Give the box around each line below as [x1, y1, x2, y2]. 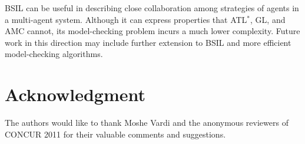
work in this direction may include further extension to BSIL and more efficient [5, 36, 291, 48]
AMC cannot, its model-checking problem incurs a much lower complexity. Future [5, 25, 300, 37]
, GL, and [250, 13, 286, 25]
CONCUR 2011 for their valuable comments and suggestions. [5, 128, 226, 140]
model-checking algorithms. [5, 48, 103, 60]
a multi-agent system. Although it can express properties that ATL [5, 13, 247, 25]
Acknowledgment [5, 82, 145, 106]
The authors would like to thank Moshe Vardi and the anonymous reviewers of [5, 116, 289, 129]
